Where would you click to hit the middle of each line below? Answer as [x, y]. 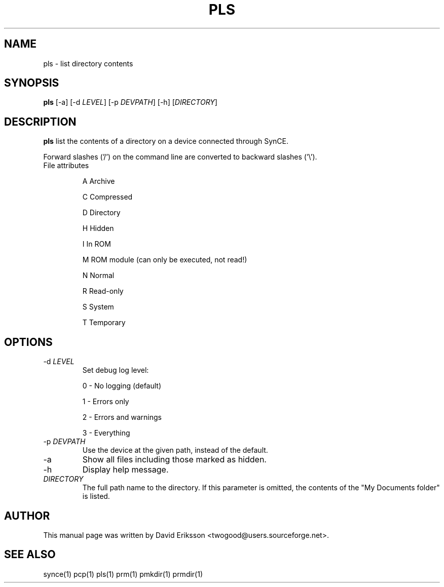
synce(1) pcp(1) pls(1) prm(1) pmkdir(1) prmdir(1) [123, 574]
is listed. [96, 496]
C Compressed [107, 197]
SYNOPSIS [32, 83]
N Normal [98, 276]
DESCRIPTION [40, 122]
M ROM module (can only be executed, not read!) [165, 260]
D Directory [101, 213]
